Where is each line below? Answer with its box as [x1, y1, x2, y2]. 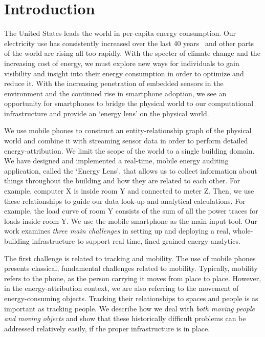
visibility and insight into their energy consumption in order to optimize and [4, 68, 244, 78]
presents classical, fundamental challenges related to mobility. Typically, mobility [4, 263, 258, 273]
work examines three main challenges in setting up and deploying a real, [4, 225, 231, 236]
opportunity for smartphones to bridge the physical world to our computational [4, 98, 254, 109]
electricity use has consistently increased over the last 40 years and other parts [4, 37, 254, 48]
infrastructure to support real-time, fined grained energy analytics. [32, 236, 240, 246]
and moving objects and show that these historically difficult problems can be [4, 313, 246, 324]
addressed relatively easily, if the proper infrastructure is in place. [4, 323, 210, 333]
